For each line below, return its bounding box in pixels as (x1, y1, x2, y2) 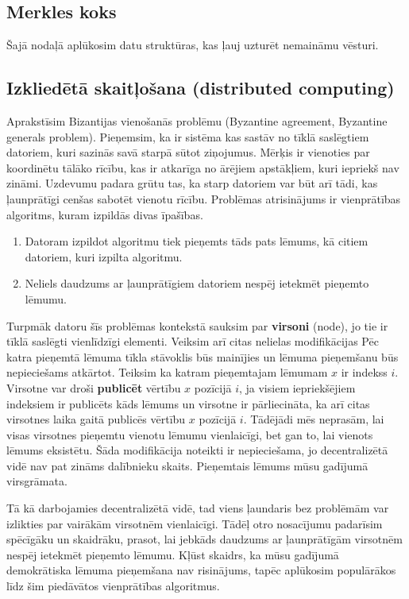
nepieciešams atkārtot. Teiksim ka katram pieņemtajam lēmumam (6, 364, 328, 381)
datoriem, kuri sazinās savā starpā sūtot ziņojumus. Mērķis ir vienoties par (6, 144, 370, 160)
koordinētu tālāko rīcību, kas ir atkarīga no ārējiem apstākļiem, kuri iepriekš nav (6, 159, 399, 176)
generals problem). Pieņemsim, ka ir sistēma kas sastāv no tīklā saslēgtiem (6, 128, 369, 145)
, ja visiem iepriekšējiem (238, 379, 356, 396)
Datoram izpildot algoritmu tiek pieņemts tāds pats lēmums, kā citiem (25, 233, 368, 249)
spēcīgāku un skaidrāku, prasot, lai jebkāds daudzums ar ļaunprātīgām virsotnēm (6, 531, 403, 547)
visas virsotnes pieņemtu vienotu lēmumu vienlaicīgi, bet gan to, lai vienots (6, 426, 373, 442)
